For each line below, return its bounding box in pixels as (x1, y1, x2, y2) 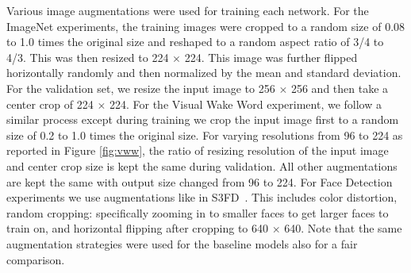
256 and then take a (290, 79, 389, 96)
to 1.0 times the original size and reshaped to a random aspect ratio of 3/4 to (6, 33, 384, 50)
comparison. (6, 251, 65, 267)
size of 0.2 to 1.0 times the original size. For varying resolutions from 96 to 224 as (6, 126, 403, 143)
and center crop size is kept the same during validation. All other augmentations (6, 157, 398, 174)
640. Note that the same (284, 220, 402, 236)
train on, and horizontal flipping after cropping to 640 (6, 220, 269, 236)
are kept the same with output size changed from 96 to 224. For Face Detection (6, 173, 393, 190)
